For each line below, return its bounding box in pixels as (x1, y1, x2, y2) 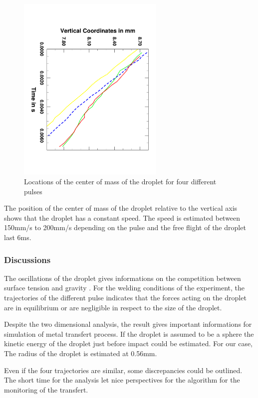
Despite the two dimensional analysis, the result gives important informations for (4, 319, 252, 329)
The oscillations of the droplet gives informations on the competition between (4, 272, 241, 283)
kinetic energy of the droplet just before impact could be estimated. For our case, (4, 338, 253, 349)
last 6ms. (4, 232, 31, 243)
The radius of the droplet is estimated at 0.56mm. (4, 348, 157, 359)
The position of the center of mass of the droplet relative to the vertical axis (4, 203, 238, 213)
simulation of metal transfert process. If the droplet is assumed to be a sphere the (4, 328, 254, 339)
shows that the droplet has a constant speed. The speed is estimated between (4, 212, 241, 223)
